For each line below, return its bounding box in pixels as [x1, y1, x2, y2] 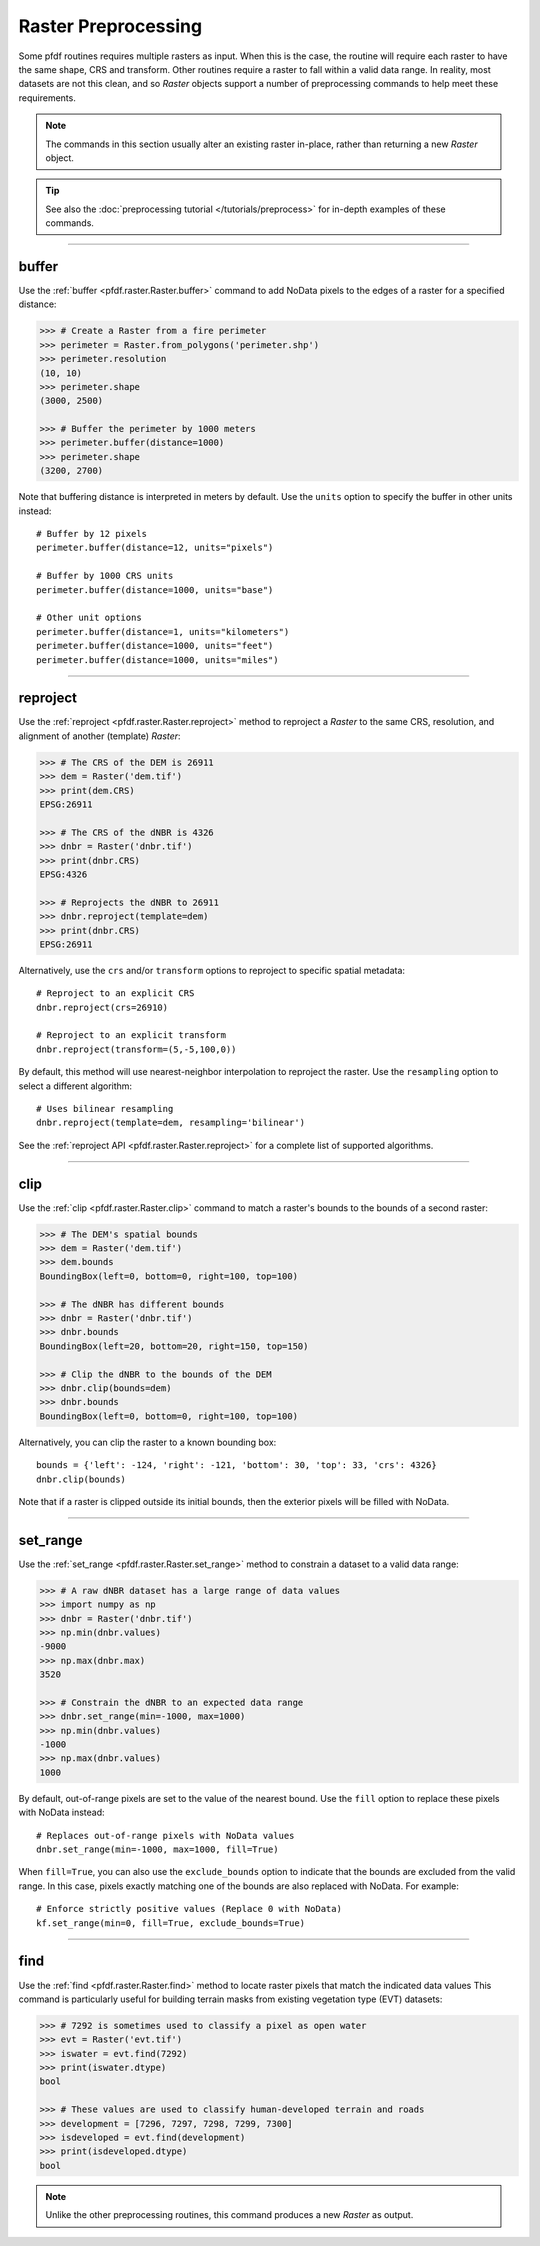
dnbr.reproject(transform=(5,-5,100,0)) [36, 1043, 237, 1055]
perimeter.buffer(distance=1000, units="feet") [36, 640, 274, 652]
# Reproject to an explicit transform [36, 1030, 227, 1041]
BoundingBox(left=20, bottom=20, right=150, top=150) [39, 1340, 309, 1352]
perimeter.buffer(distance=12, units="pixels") [36, 542, 274, 554]
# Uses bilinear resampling [36, 1103, 174, 1114]
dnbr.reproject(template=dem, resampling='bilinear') [36, 1117, 305, 1129]
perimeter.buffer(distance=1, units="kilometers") [36, 626, 290, 637]
